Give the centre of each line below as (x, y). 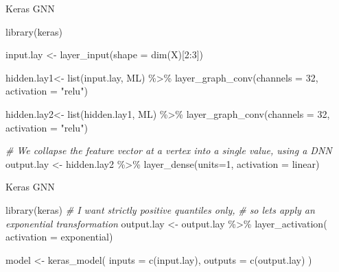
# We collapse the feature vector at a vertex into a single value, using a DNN (169, 150)
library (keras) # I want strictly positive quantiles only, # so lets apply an (160, 209)
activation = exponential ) (59, 237)
